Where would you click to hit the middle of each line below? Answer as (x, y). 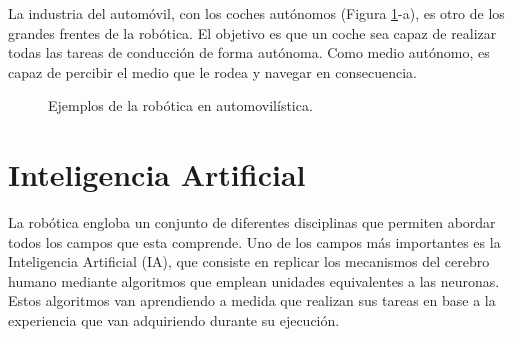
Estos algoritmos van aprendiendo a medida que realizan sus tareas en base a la (252, 300)
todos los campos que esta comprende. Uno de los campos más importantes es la (254, 241)
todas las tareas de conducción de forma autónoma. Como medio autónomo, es (249, 52)
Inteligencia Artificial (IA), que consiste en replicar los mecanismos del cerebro (249, 261)
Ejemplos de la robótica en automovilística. (180, 105)
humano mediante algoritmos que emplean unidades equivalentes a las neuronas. (254, 280)
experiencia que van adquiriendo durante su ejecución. (174, 320)
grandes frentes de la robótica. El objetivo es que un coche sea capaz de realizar (252, 32)
